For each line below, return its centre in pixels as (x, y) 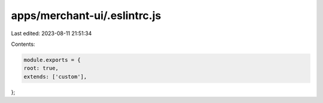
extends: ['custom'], (55, 77)
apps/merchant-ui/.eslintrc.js (86, 15)
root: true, (41, 68)
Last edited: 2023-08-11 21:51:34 (51, 33)
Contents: (23, 44)
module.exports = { (52, 60)
